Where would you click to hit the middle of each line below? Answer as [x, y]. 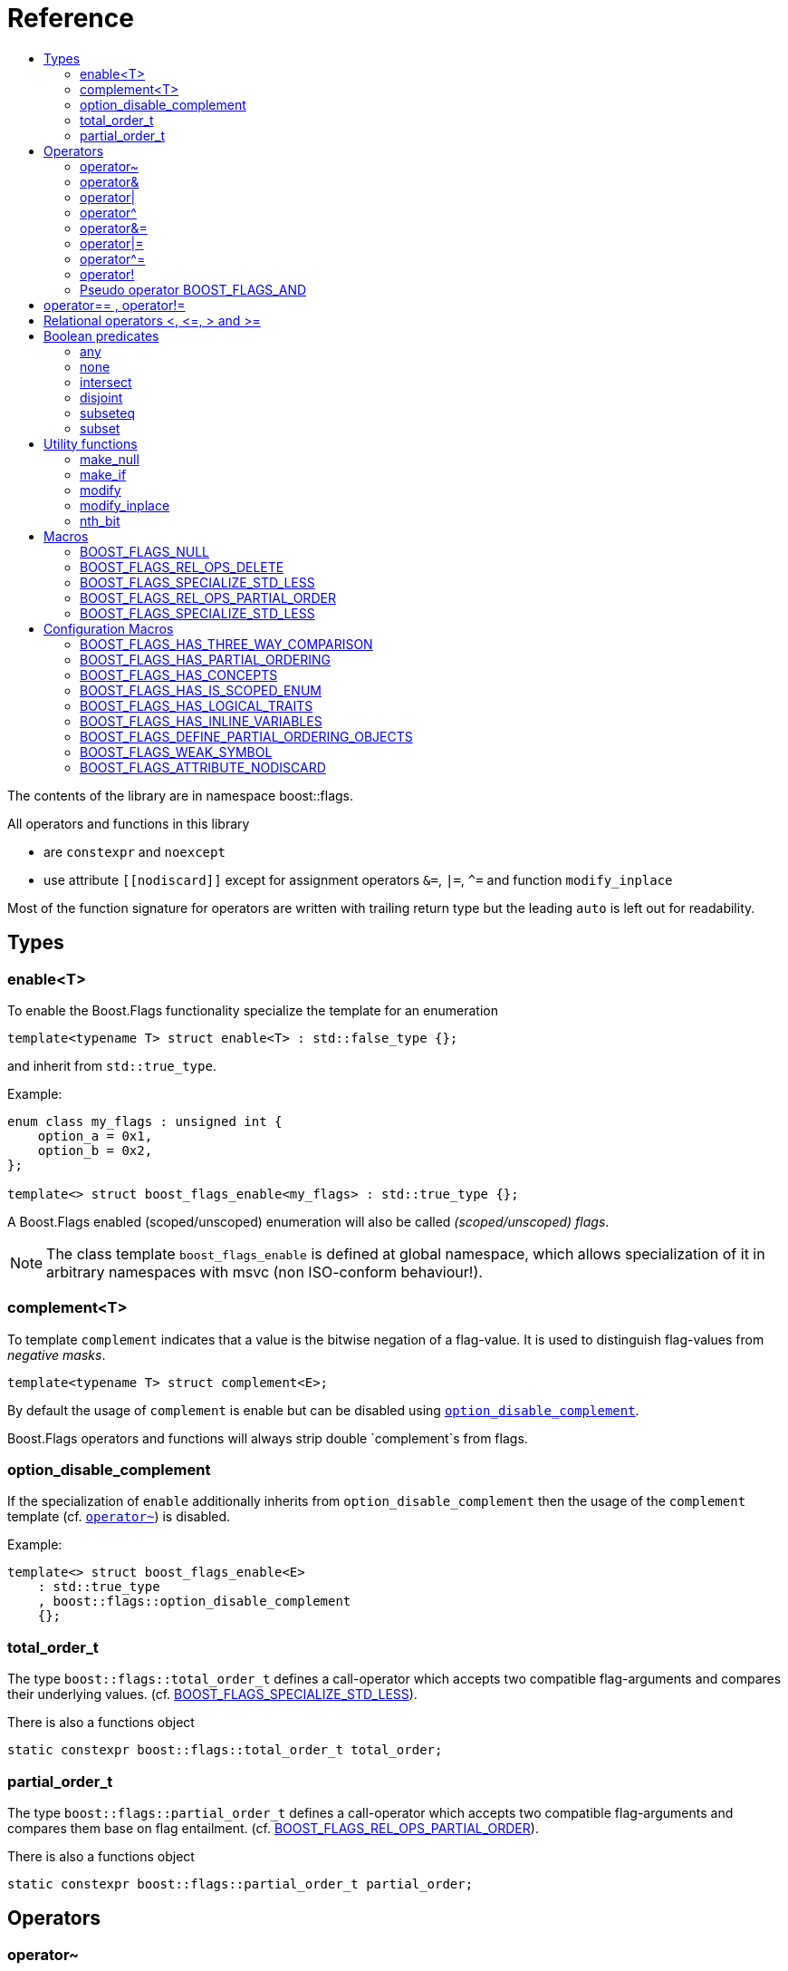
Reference [71, 18]
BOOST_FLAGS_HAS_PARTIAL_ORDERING [205, 659]
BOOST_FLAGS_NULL [145, 551]
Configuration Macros [109, 628]
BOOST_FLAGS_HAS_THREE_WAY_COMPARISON [226, 644]
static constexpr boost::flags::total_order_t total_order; [225, 1750]
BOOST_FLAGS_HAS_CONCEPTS [179, 675]
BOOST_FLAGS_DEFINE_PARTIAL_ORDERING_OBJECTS [246, 736]
